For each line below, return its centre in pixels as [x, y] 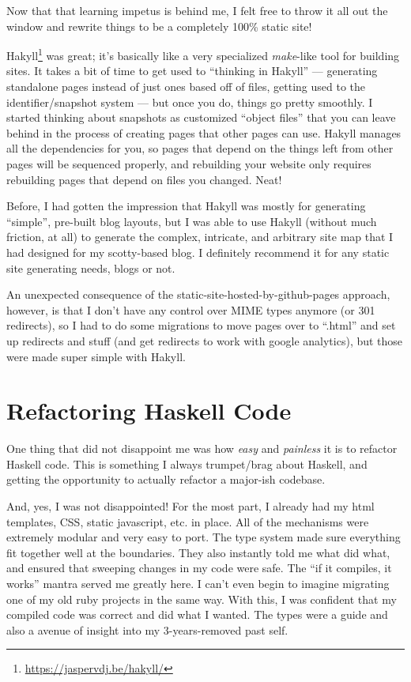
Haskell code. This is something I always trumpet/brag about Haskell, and [187, 463]
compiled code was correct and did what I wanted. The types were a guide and [197, 614]
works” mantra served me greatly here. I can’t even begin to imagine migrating [198, 583]
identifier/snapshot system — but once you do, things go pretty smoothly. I [190, 102]
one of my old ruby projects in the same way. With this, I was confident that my [202, 599]
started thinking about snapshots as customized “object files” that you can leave [201, 117]
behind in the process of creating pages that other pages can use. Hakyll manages [204, 132]
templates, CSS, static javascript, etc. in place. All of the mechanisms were [188, 521]
